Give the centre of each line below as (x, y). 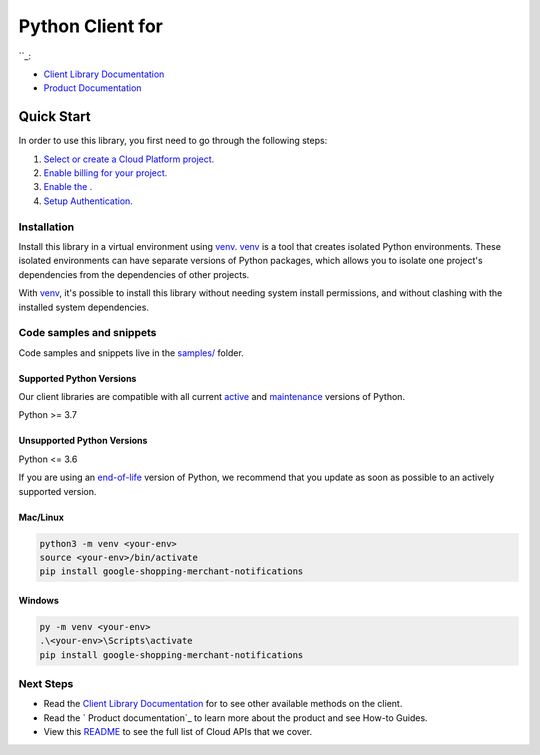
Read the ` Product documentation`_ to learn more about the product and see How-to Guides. (236, 717)
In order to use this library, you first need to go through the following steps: (173, 141)
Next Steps (46, 684)
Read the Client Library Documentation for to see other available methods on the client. (223, 704)
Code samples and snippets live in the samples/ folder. (131, 352)
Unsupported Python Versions (83, 441)
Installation (46, 227)
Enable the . (68, 187)
